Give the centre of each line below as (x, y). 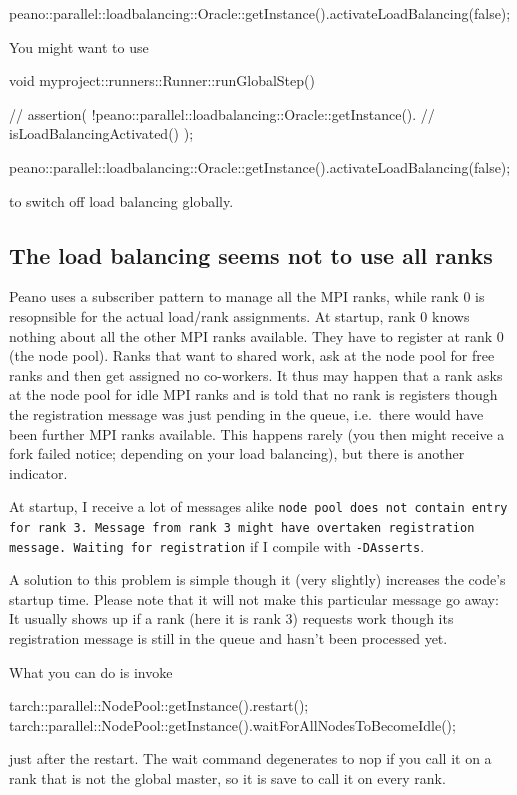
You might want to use (79, 46)
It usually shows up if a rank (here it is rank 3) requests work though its (231, 618)
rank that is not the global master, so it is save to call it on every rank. (227, 778)
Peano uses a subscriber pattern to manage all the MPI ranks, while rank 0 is (247, 296)
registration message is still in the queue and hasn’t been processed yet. (228, 638)
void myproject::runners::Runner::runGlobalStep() (162, 80)
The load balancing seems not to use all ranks (251, 254)
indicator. (38, 472)
